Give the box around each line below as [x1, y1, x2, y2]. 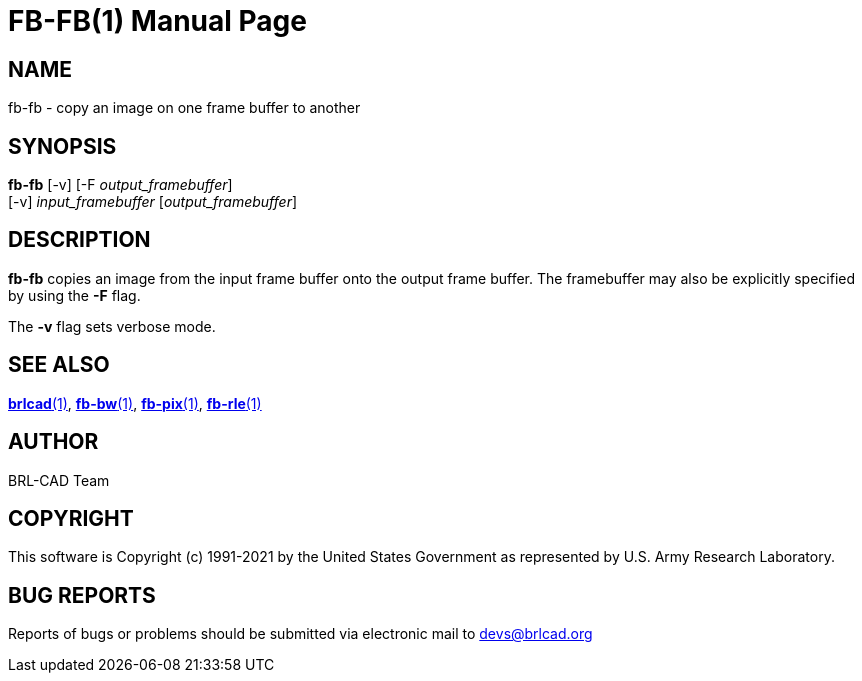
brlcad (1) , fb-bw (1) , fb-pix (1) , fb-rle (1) [8, 394, 262, 412]
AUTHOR [8, 429, 99, 455]
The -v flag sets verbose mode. [8, 317, 216, 335]
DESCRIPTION [8, 227, 151, 253]
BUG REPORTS [8, 582, 156, 608]
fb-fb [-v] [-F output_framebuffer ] [8, 176, 233, 194]
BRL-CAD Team [8, 471, 110, 489]
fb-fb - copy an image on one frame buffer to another [8, 99, 361, 117]
